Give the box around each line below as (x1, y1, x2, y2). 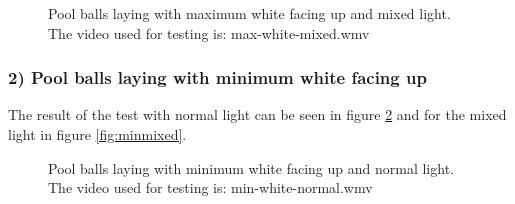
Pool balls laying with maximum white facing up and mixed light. (48, 3, 451, 23)
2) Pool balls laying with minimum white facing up (8, 65, 427, 90)
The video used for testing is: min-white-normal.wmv (48, 177, 373, 198)
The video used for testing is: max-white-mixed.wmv (48, 22, 370, 43)
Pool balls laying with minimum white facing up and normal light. (48, 157, 454, 178)
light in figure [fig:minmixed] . (8, 124, 187, 144)
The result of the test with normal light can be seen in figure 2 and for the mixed (8, 104, 507, 125)
